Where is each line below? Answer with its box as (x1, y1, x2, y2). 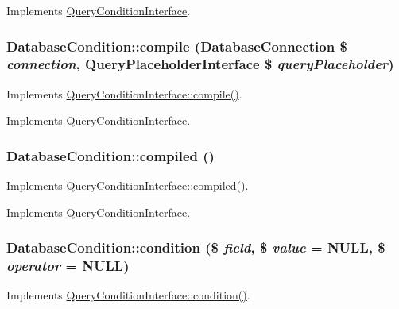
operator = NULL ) (6, 256, 130, 276)
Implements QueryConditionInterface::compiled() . (6, 177, 249, 194)
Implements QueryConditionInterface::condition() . (6, 287, 250, 303)
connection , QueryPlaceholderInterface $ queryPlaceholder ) (6, 54, 394, 74)
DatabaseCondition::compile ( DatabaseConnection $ (6, 36, 347, 56)
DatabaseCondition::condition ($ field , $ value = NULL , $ (6, 238, 385, 257)
